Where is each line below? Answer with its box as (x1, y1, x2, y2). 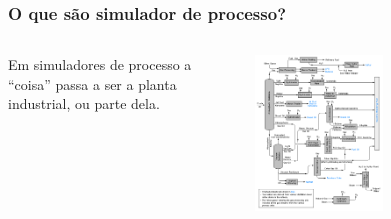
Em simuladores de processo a (8, 54, 192, 75)
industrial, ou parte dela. (8, 93, 160, 114)
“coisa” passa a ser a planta (8, 73, 177, 94)
